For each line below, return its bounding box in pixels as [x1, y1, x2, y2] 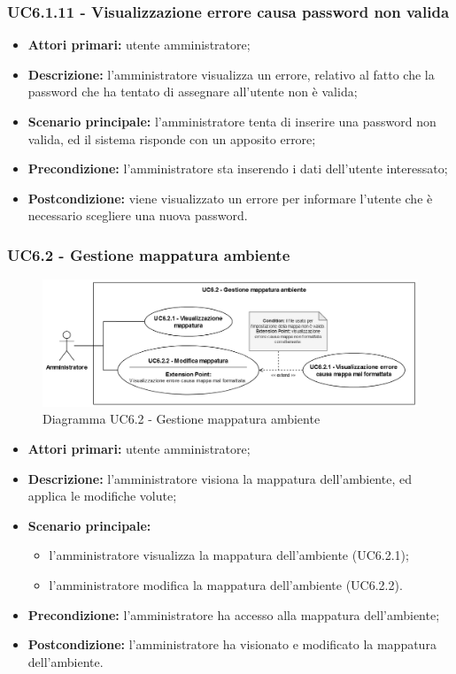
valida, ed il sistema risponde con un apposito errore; [27, 129, 316, 148]
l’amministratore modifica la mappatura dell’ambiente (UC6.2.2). [49, 576, 403, 594]
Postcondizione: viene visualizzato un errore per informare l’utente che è [27, 188, 433, 207]
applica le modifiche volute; [27, 486, 177, 505]
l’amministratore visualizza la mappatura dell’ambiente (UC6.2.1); [49, 546, 409, 564]
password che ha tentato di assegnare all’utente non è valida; [27, 82, 358, 101]
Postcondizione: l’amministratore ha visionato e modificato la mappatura [27, 635, 437, 654]
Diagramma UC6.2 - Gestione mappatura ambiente [43, 410, 321, 428]
